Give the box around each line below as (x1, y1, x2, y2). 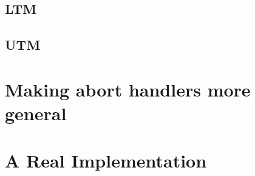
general (5, 100, 67, 125)
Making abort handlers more (5, 76, 251, 101)
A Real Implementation (5, 148, 207, 173)
